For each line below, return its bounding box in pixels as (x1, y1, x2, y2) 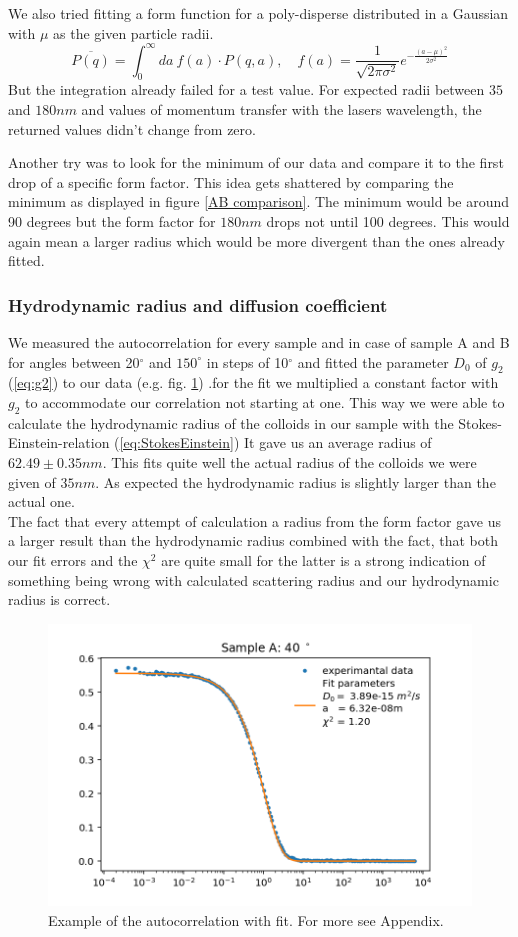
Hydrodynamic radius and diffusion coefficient (8, 292, 388, 317)
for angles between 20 (8, 351, 140, 372)
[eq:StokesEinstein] (119, 432, 234, 453)
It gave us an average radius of (243, 432, 432, 453)
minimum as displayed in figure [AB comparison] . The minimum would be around (8, 191, 510, 212)
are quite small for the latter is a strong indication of (161, 549, 486, 570)
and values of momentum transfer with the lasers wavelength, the (81, 99, 482, 120)
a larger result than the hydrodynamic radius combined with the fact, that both (8, 530, 499, 551)
